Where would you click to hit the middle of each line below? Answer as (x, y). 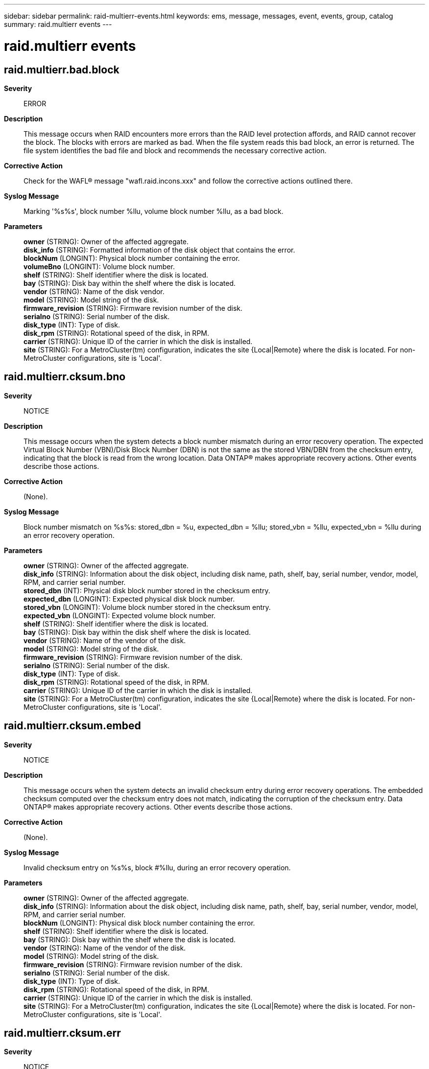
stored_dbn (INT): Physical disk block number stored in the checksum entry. (147, 590)
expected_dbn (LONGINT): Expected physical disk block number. (129, 599)
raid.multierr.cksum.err (62, 1033)
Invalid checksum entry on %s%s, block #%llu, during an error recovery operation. (157, 867)
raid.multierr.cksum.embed (72, 726)
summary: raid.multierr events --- (58, 24)
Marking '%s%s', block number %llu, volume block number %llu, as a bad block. (154, 211)
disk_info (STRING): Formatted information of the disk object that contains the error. (159, 250)
